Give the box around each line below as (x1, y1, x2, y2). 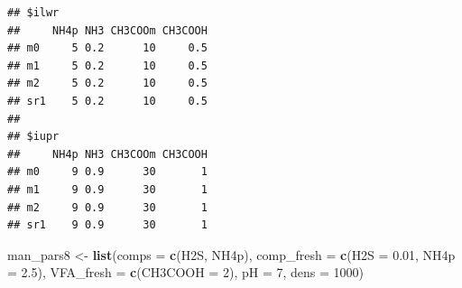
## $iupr (7, 130, 60, 144)
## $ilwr (7, 6, 60, 19)
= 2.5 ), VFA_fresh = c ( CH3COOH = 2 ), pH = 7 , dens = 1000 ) (7, 263, 364, 282)
